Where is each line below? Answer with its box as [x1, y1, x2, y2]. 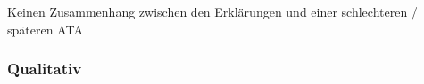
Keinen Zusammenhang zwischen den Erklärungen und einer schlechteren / [7, 3, 418, 20]
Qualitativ [7, 57, 82, 80]
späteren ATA [7, 19, 83, 38]
